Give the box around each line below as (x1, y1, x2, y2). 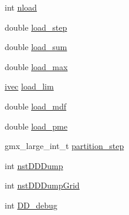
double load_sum (5, 41, 67, 53)
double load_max (5, 60, 68, 72)
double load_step (5, 21, 67, 33)
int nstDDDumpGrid (5, 179, 80, 191)
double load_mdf (5, 100, 67, 112)
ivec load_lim (5, 80, 54, 92)
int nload (5, 1, 37, 13)
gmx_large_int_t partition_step (5, 140, 124, 152)
